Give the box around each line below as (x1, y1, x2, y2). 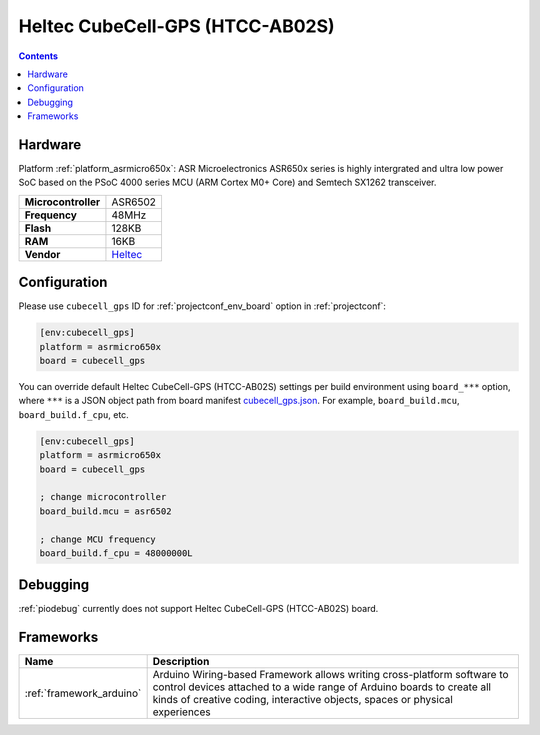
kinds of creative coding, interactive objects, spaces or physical (152, 693, 454, 707)
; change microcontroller (39, 491, 167, 503)
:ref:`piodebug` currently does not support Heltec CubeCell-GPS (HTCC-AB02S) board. (18, 603, 379, 615)
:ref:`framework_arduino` (24, 686, 142, 700)
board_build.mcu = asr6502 (39, 505, 172, 517)
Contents (18, 50, 59, 62)
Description (152, 655, 210, 669)
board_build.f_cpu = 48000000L (39, 547, 194, 559)
